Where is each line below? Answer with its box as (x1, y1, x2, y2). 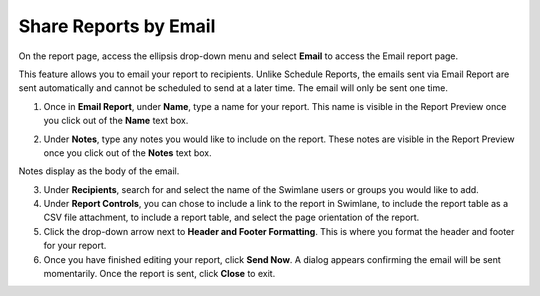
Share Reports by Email (18, 15, 216, 37)
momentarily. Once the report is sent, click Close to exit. (43, 268, 276, 280)
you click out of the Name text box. (43, 115, 189, 127)
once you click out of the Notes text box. (43, 146, 212, 159)
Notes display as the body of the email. (18, 165, 180, 177)
